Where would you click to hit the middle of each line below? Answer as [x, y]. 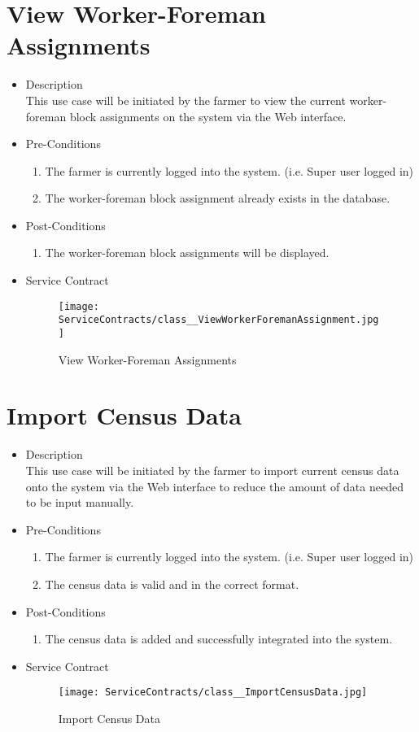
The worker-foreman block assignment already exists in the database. [218, 198]
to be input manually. [80, 502]
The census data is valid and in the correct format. [172, 584]
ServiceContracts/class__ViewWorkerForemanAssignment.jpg [218, 320]
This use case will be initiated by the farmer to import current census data [212, 470]
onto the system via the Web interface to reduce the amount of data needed [214, 486]
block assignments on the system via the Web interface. [208, 116]
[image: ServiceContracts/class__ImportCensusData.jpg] [213, 693]
